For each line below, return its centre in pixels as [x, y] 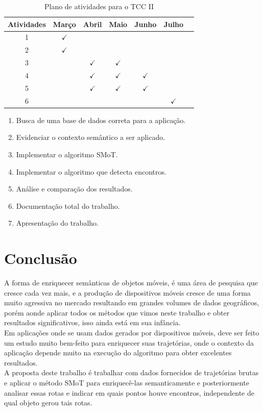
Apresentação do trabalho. [57, 223]
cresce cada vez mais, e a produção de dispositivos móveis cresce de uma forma [127, 292]
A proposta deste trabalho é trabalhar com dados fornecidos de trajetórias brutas [131, 372]
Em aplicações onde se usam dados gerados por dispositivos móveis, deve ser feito [132, 332]
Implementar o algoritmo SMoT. [67, 154]
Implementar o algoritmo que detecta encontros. [91, 171]
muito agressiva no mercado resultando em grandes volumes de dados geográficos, [132, 303]
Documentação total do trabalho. [68, 205]
